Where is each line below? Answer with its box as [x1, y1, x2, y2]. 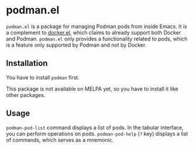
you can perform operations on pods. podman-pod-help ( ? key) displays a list [6, 130, 188, 137]
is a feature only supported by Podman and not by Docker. [6, 41, 147, 48]
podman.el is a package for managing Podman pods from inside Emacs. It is [6, 23, 188, 30]
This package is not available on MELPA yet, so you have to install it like [6, 85, 178, 92]
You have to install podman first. [6, 74, 80, 81]
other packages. [6, 91, 46, 98]
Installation [6, 58, 48, 68]
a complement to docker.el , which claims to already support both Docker [6, 29, 181, 36]
